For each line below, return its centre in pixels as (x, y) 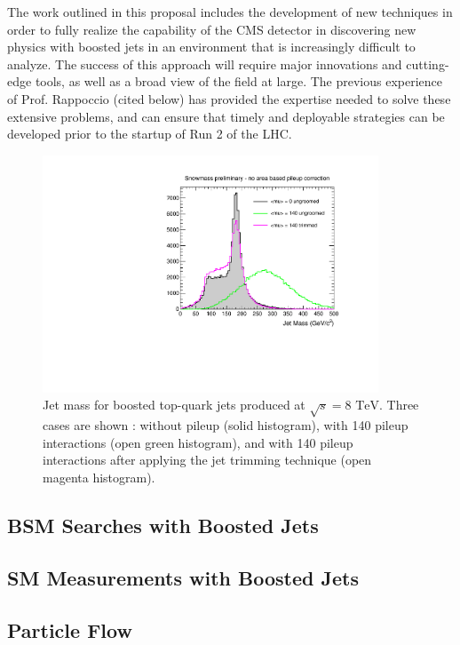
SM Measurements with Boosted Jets (183, 577)
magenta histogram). (99, 477)
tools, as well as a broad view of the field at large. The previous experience (239, 81)
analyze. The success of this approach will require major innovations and (205, 64)
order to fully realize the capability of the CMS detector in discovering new (212, 29)
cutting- (428, 64)
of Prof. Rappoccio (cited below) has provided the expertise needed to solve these (229, 98)
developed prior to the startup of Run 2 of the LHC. (150, 134)
